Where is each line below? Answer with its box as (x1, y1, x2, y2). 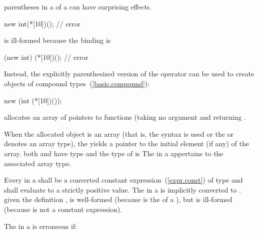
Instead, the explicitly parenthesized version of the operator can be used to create (4, 68, 254, 79)
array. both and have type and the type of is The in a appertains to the (4, 148, 223, 158)
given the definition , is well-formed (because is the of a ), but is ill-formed (4, 194, 232, 205)
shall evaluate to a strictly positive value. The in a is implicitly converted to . (4, 184, 241, 195)
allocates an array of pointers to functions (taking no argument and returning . (4, 112, 246, 122)
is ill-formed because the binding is (4, 35, 111, 45)
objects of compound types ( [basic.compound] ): (4, 78, 150, 88)
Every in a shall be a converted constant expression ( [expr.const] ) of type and (4, 175, 243, 185)
